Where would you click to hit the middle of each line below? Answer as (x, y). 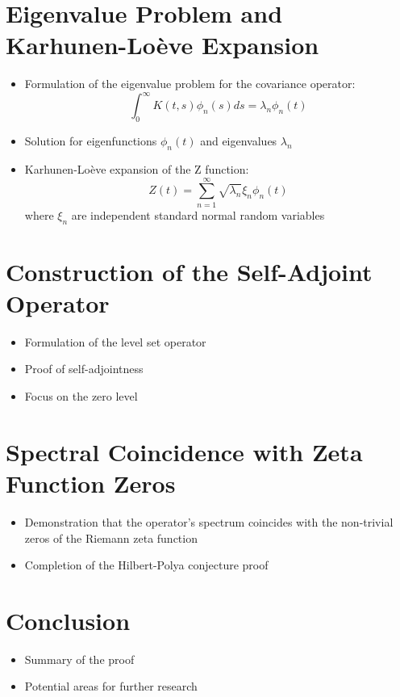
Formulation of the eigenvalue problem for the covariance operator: (190, 84)
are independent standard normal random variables (198, 214)
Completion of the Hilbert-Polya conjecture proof (146, 565)
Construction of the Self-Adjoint (189, 271)
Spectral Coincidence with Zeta (184, 451)
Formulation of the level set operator (115, 341)
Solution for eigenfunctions (91, 141)
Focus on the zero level (81, 396)
